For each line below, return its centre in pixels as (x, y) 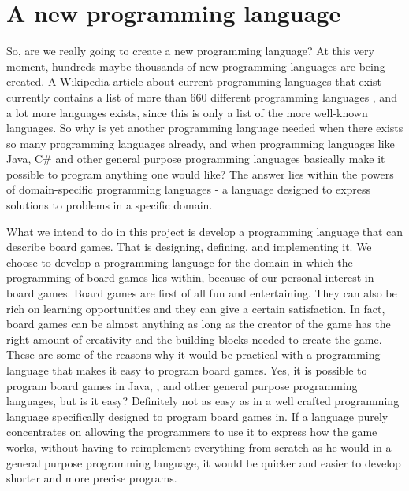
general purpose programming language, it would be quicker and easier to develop (204, 462)
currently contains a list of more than (97, 96)
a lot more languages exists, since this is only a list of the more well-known (187, 112)
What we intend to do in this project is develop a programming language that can (205, 231)
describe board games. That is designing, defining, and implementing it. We (189, 247)
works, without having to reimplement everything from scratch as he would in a (199, 447)
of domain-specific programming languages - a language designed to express (189, 189)
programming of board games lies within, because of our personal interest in (190, 277)
